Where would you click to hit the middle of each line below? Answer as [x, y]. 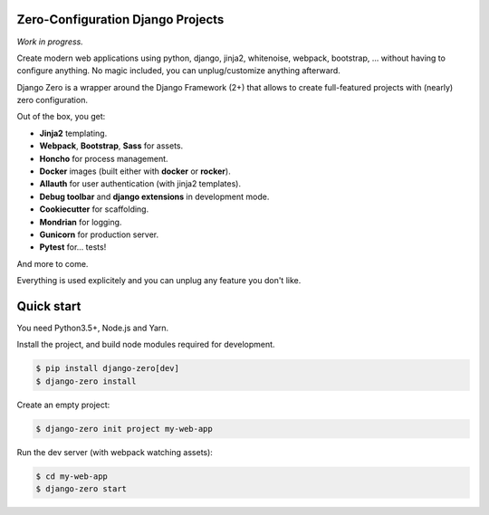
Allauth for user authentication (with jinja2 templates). [140, 184]
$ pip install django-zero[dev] [108, 368]
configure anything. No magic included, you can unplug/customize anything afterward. [179, 71]
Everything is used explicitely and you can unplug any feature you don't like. [159, 281]
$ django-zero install [86, 381]
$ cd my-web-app [72, 476]
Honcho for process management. [104, 158]
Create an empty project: [63, 405]
